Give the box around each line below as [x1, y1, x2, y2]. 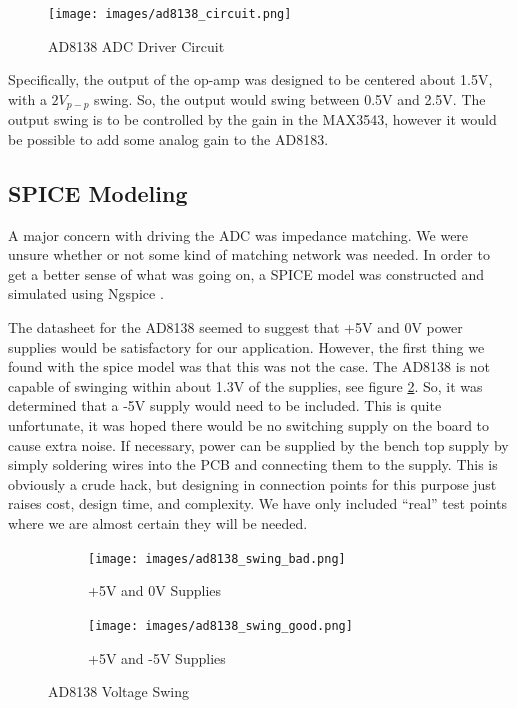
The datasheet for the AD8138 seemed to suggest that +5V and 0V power [8, 317, 463, 338]
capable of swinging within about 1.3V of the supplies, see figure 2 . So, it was [8, 375, 483, 396]
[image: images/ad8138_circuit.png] [48, 7, 292, 21]
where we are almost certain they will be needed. [8, 513, 308, 533]
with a [8, 88, 47, 109]
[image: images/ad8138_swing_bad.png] [88, 551, 346, 566]
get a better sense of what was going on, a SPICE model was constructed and [8, 263, 485, 284]
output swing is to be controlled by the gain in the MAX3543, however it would [8, 109, 497, 130]
